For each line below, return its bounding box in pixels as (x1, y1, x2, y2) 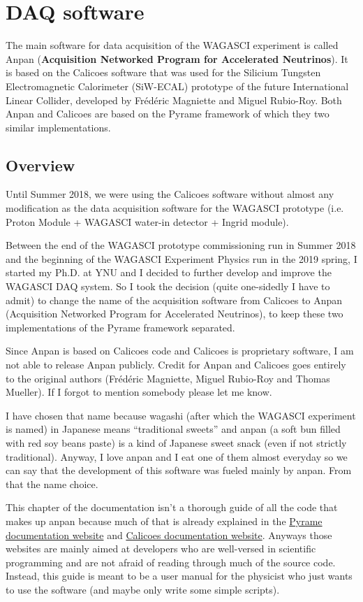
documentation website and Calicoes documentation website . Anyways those (6, 527, 332, 542)
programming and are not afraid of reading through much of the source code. (6, 554, 336, 569)
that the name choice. (6, 476, 98, 491)
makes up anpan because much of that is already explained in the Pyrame (6, 513, 323, 528)
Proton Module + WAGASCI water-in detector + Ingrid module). (6, 214, 289, 229)
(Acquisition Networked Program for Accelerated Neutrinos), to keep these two (6, 306, 343, 321)
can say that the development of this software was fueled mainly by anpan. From (6, 463, 352, 478)
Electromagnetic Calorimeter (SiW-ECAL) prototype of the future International (6, 78, 349, 93)
